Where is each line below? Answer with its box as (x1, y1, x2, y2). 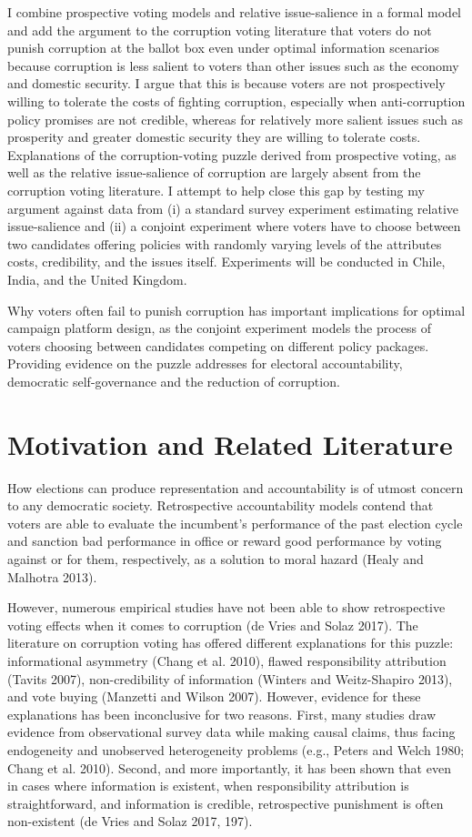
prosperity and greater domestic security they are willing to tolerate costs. (7, 127, 421, 146)
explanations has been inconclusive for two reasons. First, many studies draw (7, 704, 437, 723)
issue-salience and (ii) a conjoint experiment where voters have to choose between (7, 217, 461, 236)
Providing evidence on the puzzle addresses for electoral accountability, (7, 354, 403, 373)
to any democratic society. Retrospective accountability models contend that (7, 496, 434, 515)
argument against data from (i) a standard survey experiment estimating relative (7, 198, 458, 217)
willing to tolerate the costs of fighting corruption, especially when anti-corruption (7, 91, 466, 110)
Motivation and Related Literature (7, 425, 453, 462)
